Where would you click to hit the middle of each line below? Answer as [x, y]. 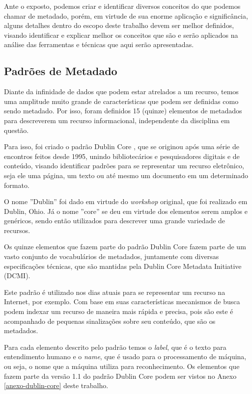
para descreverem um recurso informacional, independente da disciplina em [117, 120]
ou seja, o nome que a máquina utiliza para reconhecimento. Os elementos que [122, 366]
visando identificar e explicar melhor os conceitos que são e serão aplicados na [121, 35]
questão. [16, 130]
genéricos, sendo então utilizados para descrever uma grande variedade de [115, 221]
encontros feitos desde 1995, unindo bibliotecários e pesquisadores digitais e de [122, 156]
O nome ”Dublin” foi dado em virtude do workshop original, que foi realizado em [126, 201]
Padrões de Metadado [61, 71]
